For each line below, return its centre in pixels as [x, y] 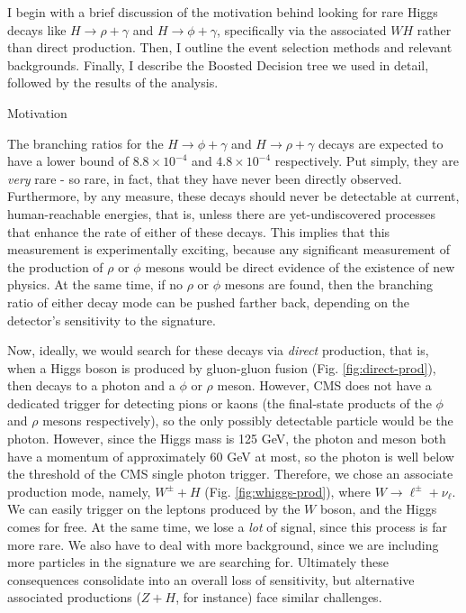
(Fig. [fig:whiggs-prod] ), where [287, 491]
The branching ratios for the [85, 143]
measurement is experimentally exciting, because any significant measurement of [229, 249]
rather [434, 29]
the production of [55, 266]
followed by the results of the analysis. [113, 82]
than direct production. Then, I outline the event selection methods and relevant [230, 47]
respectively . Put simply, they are [367, 161]
